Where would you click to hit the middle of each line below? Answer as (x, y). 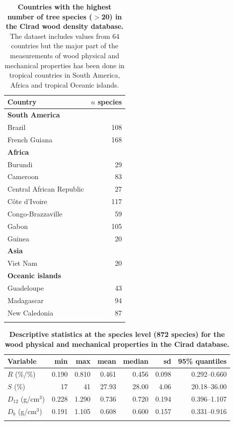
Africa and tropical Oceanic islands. (65, 84)
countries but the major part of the (65, 46)
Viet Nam (22, 263)
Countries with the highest (65, 6)
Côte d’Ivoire (27, 201)
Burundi (20, 164)
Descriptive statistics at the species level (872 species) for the (117, 334)
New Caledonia (31, 312)
